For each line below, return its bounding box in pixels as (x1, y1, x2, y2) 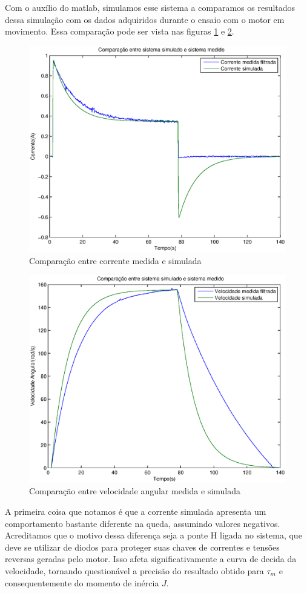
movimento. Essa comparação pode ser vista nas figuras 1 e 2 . (5, 25, 234, 38)
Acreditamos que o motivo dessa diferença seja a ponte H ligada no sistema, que (5, 529, 302, 542)
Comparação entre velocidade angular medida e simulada (29, 485, 241, 497)
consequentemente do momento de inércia (5, 576, 159, 589)
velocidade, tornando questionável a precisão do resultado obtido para (5, 564, 264, 577)
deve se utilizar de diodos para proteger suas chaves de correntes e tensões (5, 540, 280, 553)
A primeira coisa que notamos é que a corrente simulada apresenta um (5, 505, 266, 517)
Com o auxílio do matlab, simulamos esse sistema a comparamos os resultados (5, 1, 295, 13)
